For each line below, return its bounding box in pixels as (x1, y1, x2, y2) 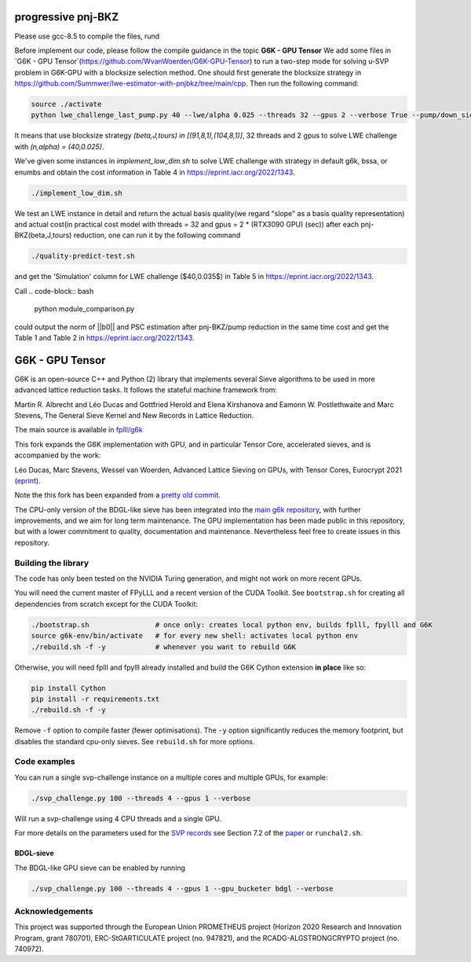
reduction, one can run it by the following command (73, 230, 241, 240)
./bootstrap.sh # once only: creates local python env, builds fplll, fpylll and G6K (31, 620, 433, 629)
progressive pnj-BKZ (14, 10, 119, 24)
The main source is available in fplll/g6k (14, 425, 143, 435)
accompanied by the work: (14, 450, 101, 460)
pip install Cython (31, 684, 106, 692)
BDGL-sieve (14, 849, 54, 858)
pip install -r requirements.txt (31, 694, 160, 703)
